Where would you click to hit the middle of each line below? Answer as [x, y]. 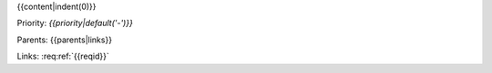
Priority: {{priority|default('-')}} [75, 23]
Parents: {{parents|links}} [65, 40]
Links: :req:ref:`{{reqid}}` [63, 56]
